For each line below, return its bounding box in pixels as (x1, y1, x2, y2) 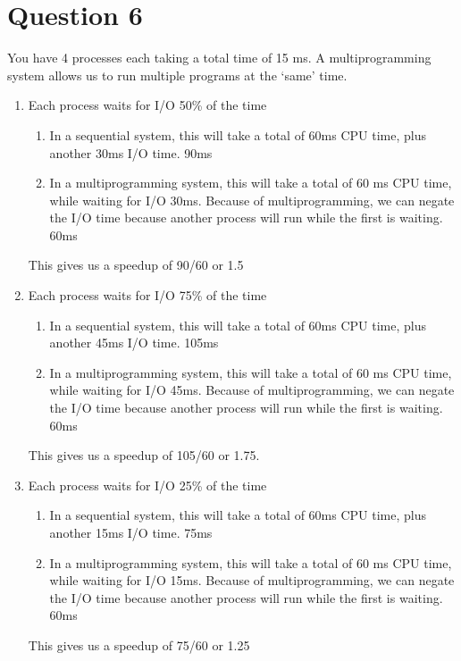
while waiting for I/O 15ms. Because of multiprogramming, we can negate (49, 571, 455, 590)
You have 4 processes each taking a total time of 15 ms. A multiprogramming (7, 48, 432, 67)
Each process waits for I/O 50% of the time (28, 96, 267, 114)
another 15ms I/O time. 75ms (49, 523, 213, 541)
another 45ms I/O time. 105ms (49, 333, 219, 352)
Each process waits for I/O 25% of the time (28, 475, 267, 494)
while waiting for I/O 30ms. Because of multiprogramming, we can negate (49, 190, 455, 209)
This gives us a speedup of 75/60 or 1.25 (28, 635, 250, 654)
